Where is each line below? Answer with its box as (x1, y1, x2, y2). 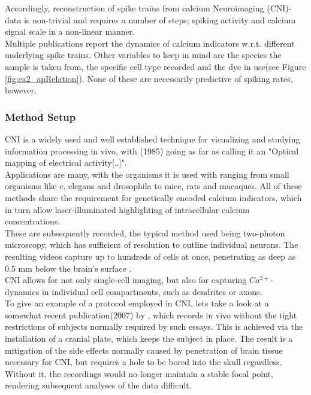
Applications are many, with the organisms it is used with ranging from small (5, 168, 289, 180)
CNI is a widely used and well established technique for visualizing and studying (5, 132, 300, 145)
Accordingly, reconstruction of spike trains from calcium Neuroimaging (5, 2, 264, 14)
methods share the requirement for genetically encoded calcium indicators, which (5, 191, 302, 203)
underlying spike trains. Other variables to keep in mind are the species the (5, 48, 282, 61)
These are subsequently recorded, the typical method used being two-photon (5, 226, 285, 239)
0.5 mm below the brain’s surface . (5, 262, 132, 274)
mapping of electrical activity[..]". (5, 156, 127, 169)
